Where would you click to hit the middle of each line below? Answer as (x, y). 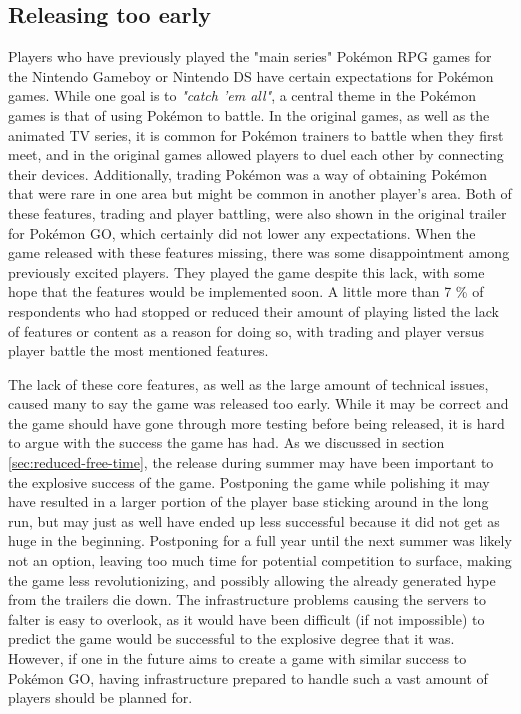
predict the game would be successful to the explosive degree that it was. (231, 638)
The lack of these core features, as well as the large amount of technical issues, (248, 383)
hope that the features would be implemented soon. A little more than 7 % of (246, 291)
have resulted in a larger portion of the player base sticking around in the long (248, 501)
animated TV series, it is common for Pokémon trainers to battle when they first (256, 134)
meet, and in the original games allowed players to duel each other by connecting (256, 154)
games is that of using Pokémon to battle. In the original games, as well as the (249, 114)
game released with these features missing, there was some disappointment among (259, 252)
